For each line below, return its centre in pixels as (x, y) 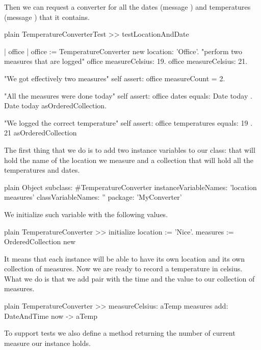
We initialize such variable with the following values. (86, 214)
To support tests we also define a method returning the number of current (120, 333)
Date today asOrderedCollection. (56, 106)
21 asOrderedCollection (41, 133)
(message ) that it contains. (47, 17)
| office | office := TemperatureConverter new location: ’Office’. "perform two (123, 51)
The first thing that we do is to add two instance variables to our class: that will (130, 149)
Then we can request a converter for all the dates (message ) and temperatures (127, 7)
